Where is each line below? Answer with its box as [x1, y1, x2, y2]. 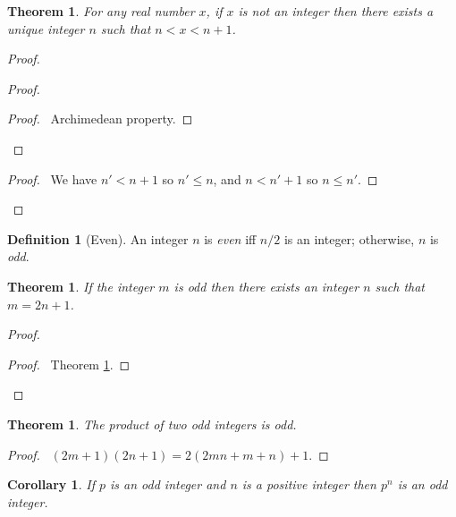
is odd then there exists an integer [173, 276, 359, 295]
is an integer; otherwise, [283, 229, 415, 248]
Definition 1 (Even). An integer [7, 229, 189, 248]
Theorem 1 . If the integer [7, 276, 155, 295]
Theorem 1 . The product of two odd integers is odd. [7, 414, 297, 433]
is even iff [204, 229, 257, 248]
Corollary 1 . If [7, 475, 95, 494]
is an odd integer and [110, 475, 226, 494]
